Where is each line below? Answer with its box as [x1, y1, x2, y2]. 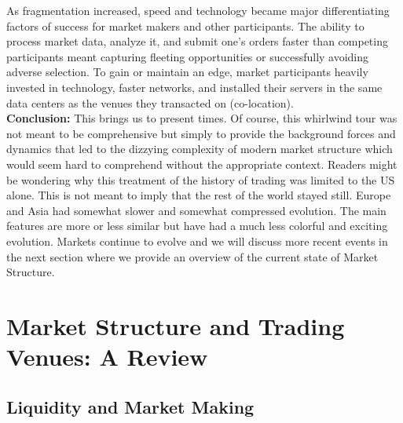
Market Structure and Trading [6, 309, 345, 341]
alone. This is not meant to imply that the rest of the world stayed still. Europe [6, 187, 391, 203]
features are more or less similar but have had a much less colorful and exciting [6, 217, 388, 234]
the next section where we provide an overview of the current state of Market [6, 248, 379, 264]
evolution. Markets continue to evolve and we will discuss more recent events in [6, 232, 388, 249]
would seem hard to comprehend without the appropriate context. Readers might [6, 155, 398, 172]
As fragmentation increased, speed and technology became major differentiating [6, 2, 390, 18]
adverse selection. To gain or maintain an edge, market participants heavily [6, 64, 368, 80]
